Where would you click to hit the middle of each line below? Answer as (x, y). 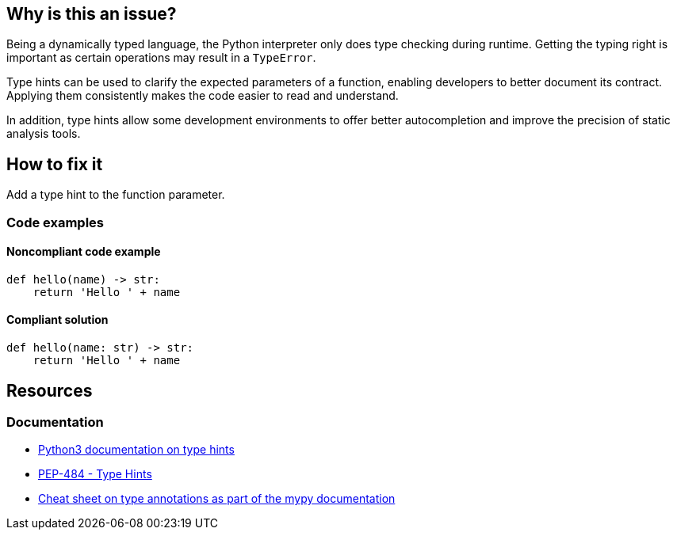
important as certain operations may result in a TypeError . (161, 58)
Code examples (55, 222)
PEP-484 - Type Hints (95, 474)
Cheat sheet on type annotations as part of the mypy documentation (217, 499)
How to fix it (55, 164)
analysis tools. (44, 134)
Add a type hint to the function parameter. (116, 195)
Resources (50, 390)
